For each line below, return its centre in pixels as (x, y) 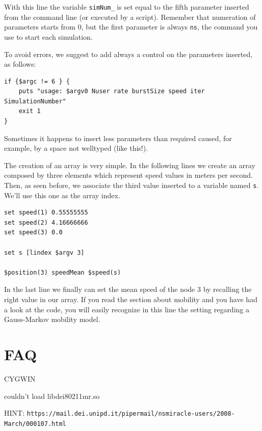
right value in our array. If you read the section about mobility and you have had (131, 299)
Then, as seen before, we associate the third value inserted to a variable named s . (132, 185)
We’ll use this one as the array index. (62, 195)
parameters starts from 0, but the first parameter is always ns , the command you (131, 27)
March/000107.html (35, 424)
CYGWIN (20, 378)
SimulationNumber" (35, 101)
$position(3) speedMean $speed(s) (63, 272)
